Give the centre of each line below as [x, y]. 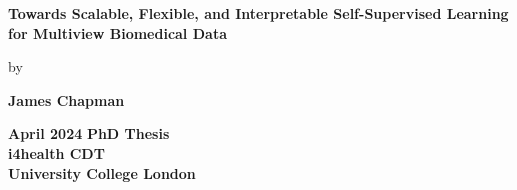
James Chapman [66, 99]
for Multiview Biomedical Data [117, 32]
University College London [102, 172]
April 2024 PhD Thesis [89, 133]
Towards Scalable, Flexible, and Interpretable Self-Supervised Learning [258, 13]
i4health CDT [56, 152]
